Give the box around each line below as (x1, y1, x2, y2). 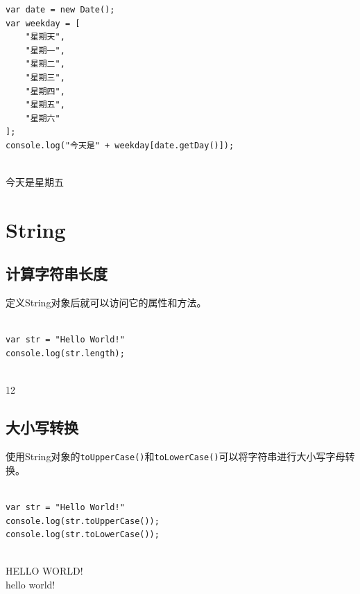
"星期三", (25, 72, 65, 82)
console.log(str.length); (6, 349, 125, 359)
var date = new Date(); (6, 5, 115, 15)
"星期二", (25, 59, 65, 69)
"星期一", (25, 45, 65, 55)
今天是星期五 (6, 175, 64, 189)
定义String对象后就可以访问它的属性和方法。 (6, 295, 207, 310)
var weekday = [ (6, 18, 80, 28)
